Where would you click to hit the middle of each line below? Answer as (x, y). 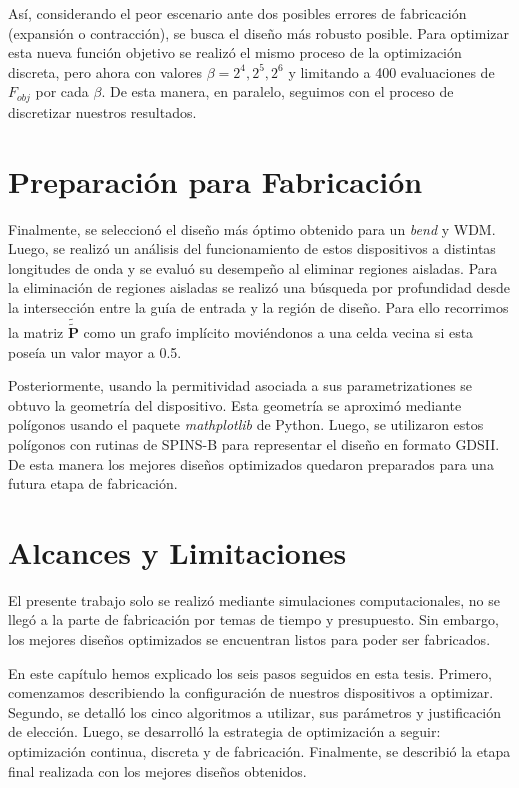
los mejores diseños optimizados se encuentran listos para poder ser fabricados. (249, 639)
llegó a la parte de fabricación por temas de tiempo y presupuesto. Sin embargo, (253, 619)
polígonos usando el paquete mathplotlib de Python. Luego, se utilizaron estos (246, 424)
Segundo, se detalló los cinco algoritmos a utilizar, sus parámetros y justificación (255, 711)
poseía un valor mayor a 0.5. (95, 351)
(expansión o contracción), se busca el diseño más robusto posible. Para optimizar (258, 32)
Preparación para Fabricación (215, 180)
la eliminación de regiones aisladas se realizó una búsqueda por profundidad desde (259, 287)
